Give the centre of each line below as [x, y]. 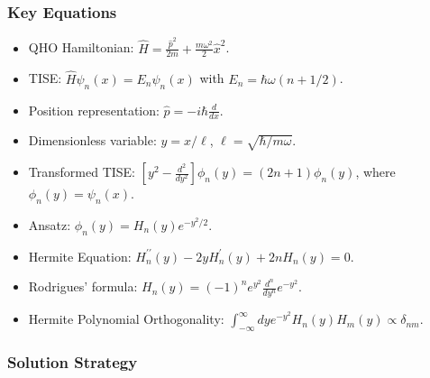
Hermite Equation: [80, 256]
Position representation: [94, 110]
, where [375, 172]
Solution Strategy [73, 361]
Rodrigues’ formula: [83, 286]
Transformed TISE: [82, 172]
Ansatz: [50, 224]
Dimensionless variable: [92, 140]
